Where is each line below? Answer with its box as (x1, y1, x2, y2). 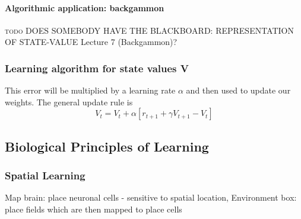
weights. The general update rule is (5, 95, 133, 108)
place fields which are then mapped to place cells (5, 202, 182, 215)
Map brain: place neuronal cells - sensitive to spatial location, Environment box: (5, 191, 297, 204)
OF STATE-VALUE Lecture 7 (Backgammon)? (5, 36, 178, 48)
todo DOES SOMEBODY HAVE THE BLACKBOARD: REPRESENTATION (5, 24, 294, 36)
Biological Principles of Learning (5, 137, 209, 155)
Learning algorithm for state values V (5, 60, 189, 75)
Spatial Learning (5, 168, 85, 183)
